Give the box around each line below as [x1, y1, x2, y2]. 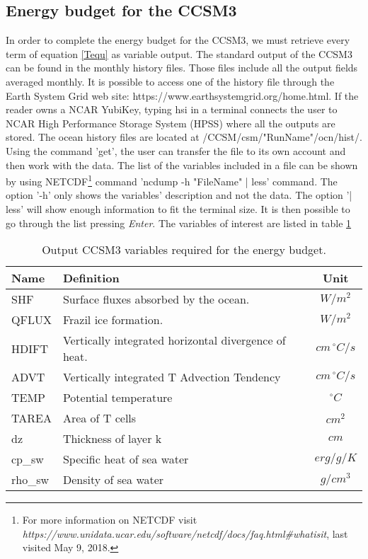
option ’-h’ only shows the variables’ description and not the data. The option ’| [6, 188, 352, 202]
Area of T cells [62, 410, 137, 427]
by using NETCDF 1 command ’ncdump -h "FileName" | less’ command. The [6, 172, 338, 188]
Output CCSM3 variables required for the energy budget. [42, 241, 326, 258]
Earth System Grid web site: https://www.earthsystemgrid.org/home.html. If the [6, 88, 359, 103]
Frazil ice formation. [62, 311, 163, 328]
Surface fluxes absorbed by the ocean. [62, 291, 250, 308]
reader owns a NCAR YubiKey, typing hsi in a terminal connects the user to [6, 102, 338, 117]
